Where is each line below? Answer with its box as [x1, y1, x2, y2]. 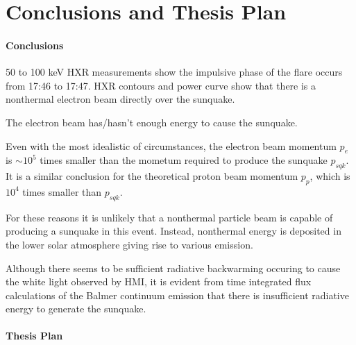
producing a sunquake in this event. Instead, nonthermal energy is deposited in [6, 224, 341, 238]
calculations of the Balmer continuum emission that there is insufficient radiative [6, 287, 349, 302]
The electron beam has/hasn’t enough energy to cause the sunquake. [6, 115, 298, 129]
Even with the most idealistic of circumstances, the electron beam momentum [6, 138, 337, 153]
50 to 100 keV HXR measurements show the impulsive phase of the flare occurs [6, 65, 343, 79]
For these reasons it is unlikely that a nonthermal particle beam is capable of [6, 210, 333, 224]
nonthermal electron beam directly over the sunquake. [6, 92, 235, 106]
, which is [310, 169, 350, 183]
